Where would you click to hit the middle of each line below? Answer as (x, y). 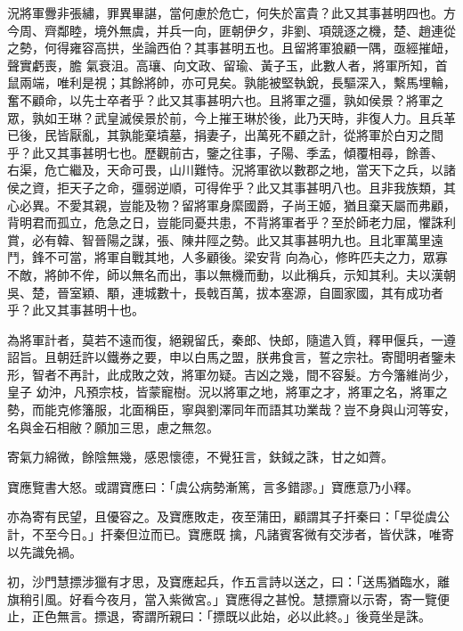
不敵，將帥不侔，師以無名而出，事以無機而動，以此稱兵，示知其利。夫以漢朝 (231, 274)
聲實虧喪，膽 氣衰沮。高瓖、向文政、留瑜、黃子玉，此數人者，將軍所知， (221, 65)
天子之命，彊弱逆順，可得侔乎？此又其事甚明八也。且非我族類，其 (262, 187)
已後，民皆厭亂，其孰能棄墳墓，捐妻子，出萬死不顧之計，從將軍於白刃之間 (225, 135)
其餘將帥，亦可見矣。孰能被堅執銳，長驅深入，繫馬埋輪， (287, 82)
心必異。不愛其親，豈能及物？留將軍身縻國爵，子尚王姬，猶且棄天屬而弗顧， (231, 205)
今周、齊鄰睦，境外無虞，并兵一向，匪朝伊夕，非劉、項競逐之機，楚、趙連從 (231, 30)
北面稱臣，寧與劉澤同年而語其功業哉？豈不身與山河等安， (287, 410)
